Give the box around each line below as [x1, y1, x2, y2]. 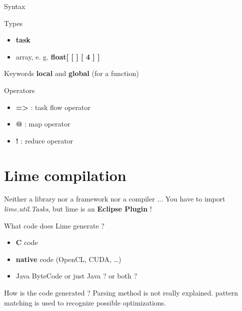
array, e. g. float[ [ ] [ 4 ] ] [15, 51, 100, 61]
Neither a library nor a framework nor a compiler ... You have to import [4, 193, 225, 204]
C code [15, 237, 38, 247]
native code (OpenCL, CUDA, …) [15, 253, 121, 264]
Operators [4, 84, 35, 95]
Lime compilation [4, 164, 126, 185]
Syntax [4, 1, 25, 11]
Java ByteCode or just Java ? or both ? [15, 270, 137, 281]
